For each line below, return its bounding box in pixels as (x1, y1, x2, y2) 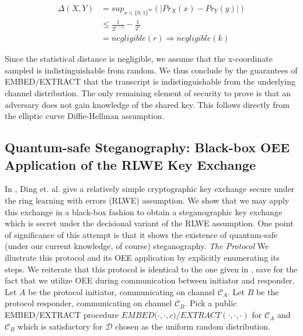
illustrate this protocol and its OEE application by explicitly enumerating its (5, 251, 280, 263)
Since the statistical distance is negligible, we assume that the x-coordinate (5, 52, 273, 65)
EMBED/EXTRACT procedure (5, 309, 119, 321)
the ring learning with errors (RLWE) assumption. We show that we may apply (5, 194, 290, 206)
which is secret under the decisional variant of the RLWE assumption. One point (5, 217, 294, 229)
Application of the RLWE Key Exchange (5, 155, 256, 173)
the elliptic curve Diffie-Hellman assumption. (5, 110, 165, 122)
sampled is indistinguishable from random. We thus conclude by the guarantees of (5, 64, 298, 76)
